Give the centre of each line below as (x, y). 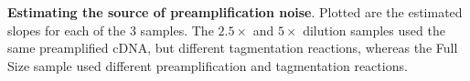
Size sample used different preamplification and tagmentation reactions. (208, 65)
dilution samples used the (374, 30)
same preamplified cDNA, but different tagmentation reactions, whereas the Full (233, 48)
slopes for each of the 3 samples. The (111, 30)
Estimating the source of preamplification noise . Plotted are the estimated (235, 12)
